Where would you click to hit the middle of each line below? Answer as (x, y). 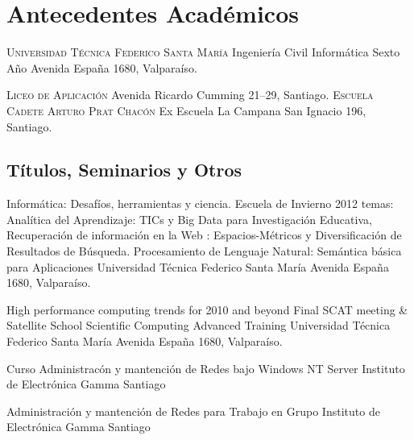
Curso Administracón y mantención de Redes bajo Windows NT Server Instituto (206, 368)
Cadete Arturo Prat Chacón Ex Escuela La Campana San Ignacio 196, (186, 110)
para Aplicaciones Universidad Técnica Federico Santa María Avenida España (198, 266)
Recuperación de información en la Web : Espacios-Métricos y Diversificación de (204, 235)
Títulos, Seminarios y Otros (124, 170)
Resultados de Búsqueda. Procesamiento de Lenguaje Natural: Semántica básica (204, 251)
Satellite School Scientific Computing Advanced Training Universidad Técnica (199, 325)
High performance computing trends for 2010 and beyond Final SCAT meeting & (207, 309)
